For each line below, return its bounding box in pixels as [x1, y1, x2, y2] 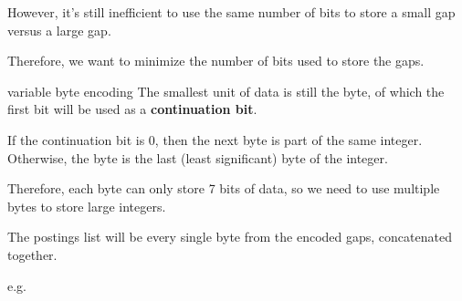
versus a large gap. [7, 20, 111, 39]
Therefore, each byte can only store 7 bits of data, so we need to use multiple [7, 179, 440, 198]
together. [7, 244, 58, 264]
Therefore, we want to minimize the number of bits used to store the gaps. [7, 51, 425, 70]
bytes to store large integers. [7, 196, 166, 215]
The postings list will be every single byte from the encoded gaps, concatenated [7, 227, 452, 246]
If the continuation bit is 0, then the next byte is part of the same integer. [7, 130, 423, 149]
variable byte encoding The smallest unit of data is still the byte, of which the [7, 81, 445, 100]
